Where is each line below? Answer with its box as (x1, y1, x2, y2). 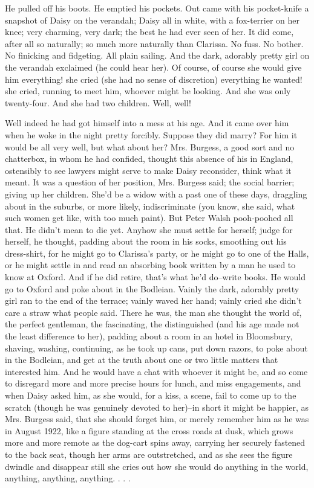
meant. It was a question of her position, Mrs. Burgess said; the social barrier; (5, 176, 295, 188)
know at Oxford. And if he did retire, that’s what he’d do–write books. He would (5, 271, 306, 283)
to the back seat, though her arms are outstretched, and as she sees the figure (5, 448, 293, 460)
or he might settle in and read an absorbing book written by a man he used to (5, 258, 296, 271)
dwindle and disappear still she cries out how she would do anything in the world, (5, 460, 309, 472)
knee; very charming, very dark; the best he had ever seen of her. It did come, (5, 25, 294, 38)
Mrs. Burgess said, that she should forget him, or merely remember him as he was (5, 413, 309, 425)
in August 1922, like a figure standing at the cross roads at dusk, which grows (5, 424, 293, 437)
